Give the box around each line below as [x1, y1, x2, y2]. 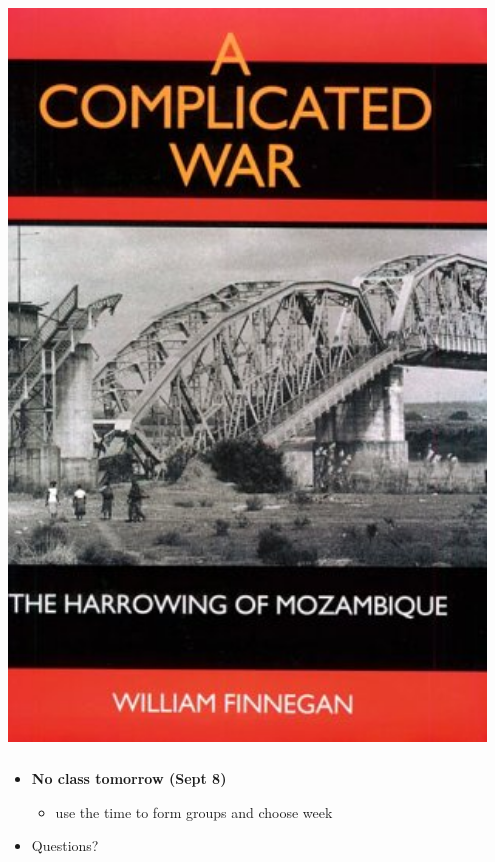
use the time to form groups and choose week [55, 801, 333, 822]
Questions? [31, 835, 99, 856]
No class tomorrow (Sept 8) [31, 768, 227, 789]
